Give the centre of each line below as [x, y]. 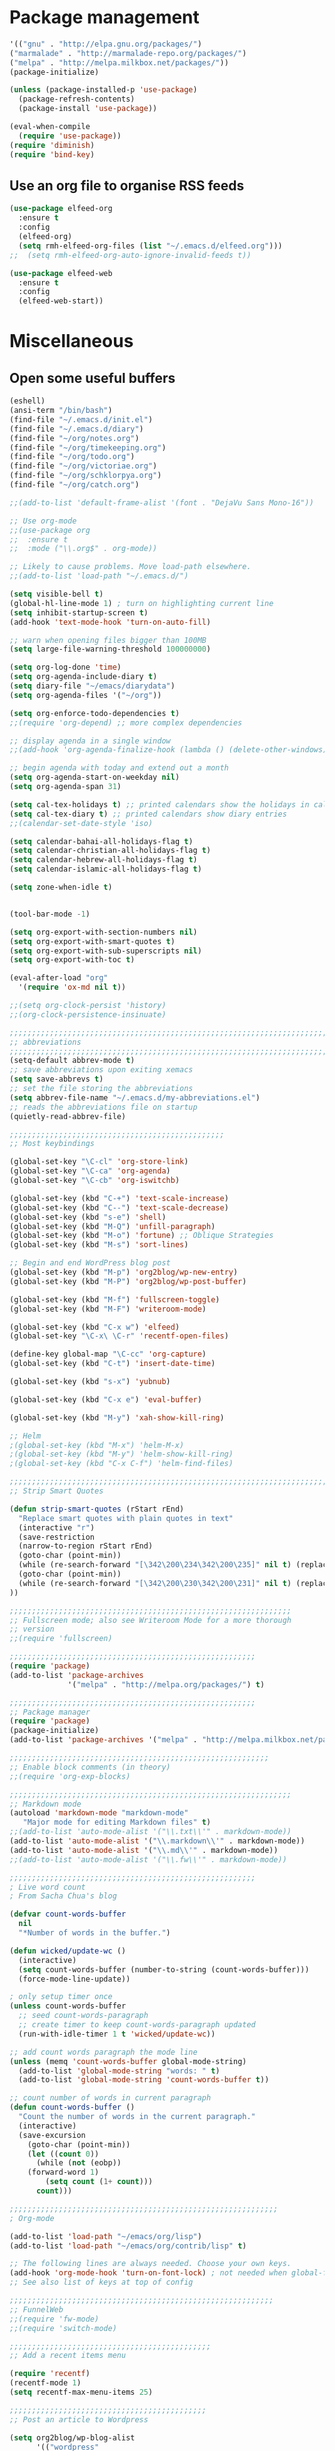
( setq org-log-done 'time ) [65, 667]
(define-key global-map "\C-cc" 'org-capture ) [108, 1354]
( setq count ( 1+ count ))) [99, 2182]
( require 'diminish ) [52, 145]
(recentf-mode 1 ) [45, 2383]
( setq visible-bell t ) [56, 594]
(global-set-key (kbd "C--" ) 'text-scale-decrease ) [119, 1207]
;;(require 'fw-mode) [54, 2319]
